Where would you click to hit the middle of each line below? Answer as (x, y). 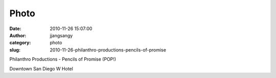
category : (20, 43)
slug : (15, 50)
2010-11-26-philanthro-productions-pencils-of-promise (108, 50)
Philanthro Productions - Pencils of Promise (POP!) (63, 59)
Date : (15, 29)
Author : (18, 35)
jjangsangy (61, 35)
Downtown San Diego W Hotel (41, 68)
